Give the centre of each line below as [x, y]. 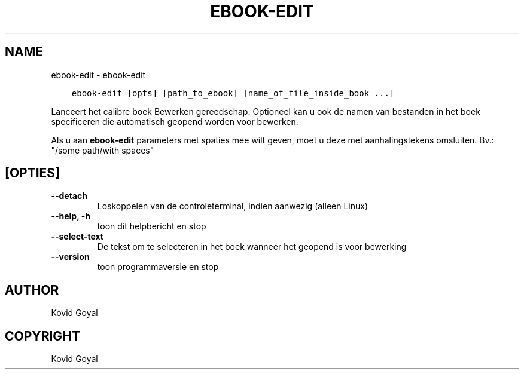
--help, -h [71, 216]
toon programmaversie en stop [158, 267]
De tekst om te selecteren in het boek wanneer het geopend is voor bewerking [252, 247]
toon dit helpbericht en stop [152, 226]
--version [70, 257]
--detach [69, 196]
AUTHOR [32, 290]
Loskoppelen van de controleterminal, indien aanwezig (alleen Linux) [233, 206]
